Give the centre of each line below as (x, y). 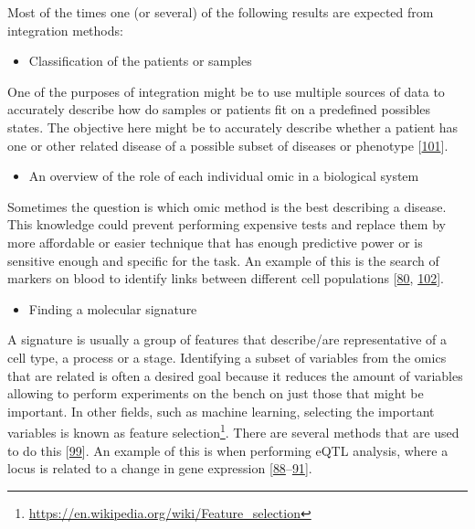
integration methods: (65, 30)
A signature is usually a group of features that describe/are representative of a (227, 339)
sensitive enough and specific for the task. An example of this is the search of (223, 260)
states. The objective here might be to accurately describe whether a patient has (233, 127)
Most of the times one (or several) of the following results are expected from (221, 12)
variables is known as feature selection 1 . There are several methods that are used (233, 431)
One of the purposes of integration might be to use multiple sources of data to (226, 91)
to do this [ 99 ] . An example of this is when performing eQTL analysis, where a (228, 450)
